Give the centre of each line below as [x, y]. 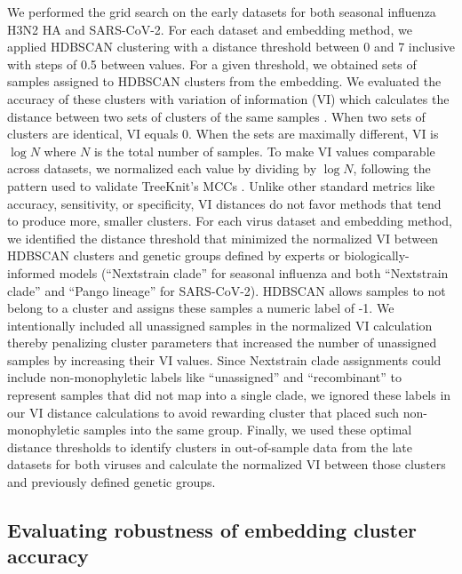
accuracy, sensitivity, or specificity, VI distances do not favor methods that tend [224, 203]
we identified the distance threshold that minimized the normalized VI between [223, 238]
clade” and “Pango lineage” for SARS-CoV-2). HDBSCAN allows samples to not [227, 290]
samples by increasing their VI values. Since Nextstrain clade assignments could [224, 359]
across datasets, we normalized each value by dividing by [162, 168]
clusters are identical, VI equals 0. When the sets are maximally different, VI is [223, 134]
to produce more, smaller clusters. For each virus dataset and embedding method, [230, 221]
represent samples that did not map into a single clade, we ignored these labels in [229, 395]
